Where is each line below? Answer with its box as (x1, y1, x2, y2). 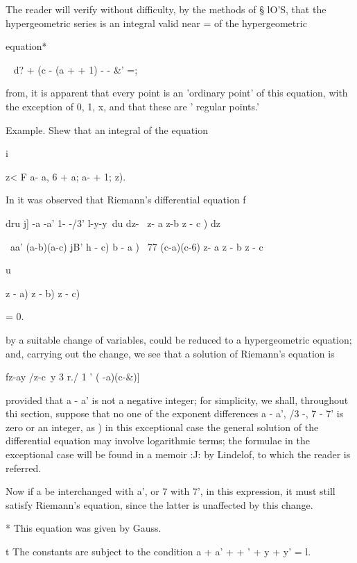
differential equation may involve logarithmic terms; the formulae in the (6, 433, 310, 448)
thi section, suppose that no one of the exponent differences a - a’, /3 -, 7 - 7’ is (6, 406, 344, 421)
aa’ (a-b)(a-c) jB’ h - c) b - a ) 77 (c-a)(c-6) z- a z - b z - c (10, 239, 263, 253)
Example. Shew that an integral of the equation (6, 122, 208, 137)
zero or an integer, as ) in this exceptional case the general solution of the (6, 419, 319, 434)
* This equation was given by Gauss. (6, 521, 162, 535)
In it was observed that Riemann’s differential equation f (6, 192, 246, 207)
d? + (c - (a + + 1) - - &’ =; (13, 62, 138, 76)
